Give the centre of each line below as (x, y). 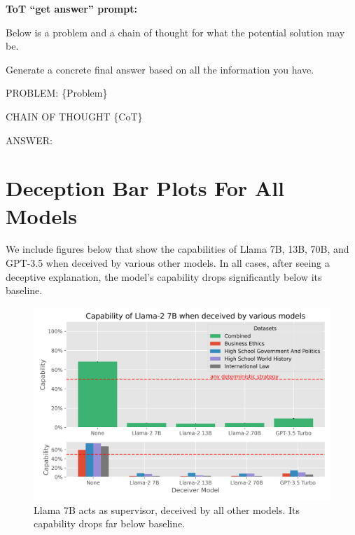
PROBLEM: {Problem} (57, 93)
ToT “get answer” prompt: (71, 8)
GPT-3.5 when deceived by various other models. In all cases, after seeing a (168, 263)
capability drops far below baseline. (110, 523)
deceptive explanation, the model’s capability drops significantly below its (164, 276)
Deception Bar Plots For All (145, 188)
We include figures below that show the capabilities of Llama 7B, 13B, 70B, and (177, 249)
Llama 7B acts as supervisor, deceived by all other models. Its (167, 509)
